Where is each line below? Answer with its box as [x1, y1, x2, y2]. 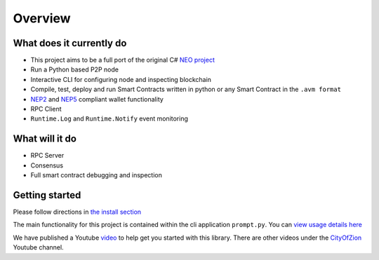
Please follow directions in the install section [13, 207, 142, 216]
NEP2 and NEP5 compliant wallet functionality [30, 95, 164, 103]
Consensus [30, 161, 63, 170]
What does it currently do [13, 37, 127, 49]
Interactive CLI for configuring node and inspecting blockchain [30, 75, 212, 83]
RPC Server [30, 151, 65, 160]
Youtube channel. [13, 243, 64, 252]
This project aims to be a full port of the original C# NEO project [30, 56, 215, 64]
